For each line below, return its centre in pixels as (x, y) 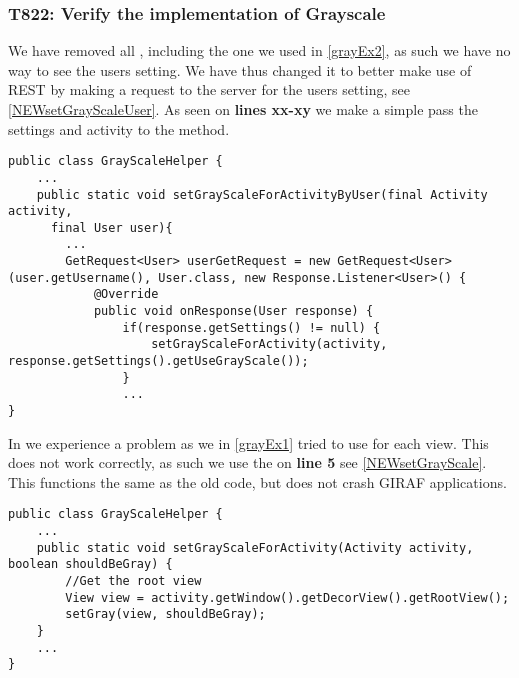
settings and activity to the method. (119, 128)
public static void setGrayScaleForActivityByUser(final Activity (262, 194)
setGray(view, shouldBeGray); (165, 614)
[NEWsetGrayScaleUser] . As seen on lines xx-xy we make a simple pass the (243, 109)
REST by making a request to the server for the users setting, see (209, 89)
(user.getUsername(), (80, 277)
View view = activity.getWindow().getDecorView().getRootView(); (287, 597)
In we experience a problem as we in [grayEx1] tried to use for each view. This (248, 442)
